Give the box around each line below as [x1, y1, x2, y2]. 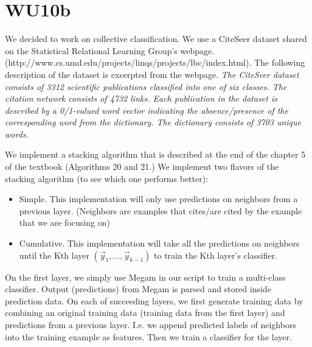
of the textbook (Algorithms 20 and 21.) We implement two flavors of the [5, 160, 279, 173]
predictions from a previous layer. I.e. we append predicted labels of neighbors [5, 318, 296, 331]
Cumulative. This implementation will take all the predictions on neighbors [19, 237, 300, 250]
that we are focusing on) [19, 216, 110, 229]
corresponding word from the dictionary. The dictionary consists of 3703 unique [5, 116, 302, 128]
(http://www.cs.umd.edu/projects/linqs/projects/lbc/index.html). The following [5, 56, 305, 69]
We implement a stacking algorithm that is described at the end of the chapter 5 [5, 148, 306, 161]
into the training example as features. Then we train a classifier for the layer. [5, 330, 292, 343]
